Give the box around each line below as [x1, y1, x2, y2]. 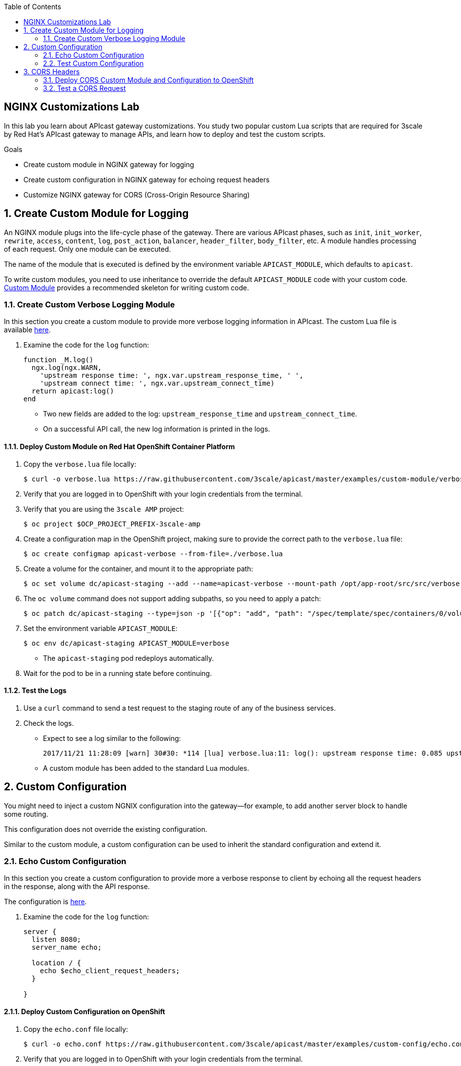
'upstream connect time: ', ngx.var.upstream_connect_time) [40, 379, 275, 388]
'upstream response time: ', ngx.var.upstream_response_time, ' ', [40, 371, 304, 380]
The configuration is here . [4, 897, 87, 906]
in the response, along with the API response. [4, 882, 150, 891]
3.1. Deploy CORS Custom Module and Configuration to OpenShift [43, 76, 254, 84]
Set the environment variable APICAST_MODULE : [23, 624, 178, 632]
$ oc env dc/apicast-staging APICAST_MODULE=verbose [23, 639, 230, 647]
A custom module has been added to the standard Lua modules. [43, 763, 249, 772]
